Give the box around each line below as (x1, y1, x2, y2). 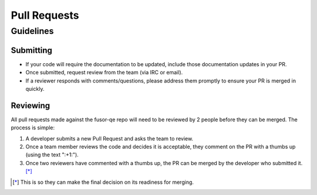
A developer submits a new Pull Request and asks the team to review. (25, 135, 194, 142)
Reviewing (11, 100, 50, 111)
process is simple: (11, 124, 55, 131)
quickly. (25, 85, 45, 92)
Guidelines (11, 26, 54, 36)
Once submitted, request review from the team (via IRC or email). (25, 69, 183, 76)
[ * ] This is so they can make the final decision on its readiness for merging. (12, 179, 194, 186)
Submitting (11, 45, 53, 55)
